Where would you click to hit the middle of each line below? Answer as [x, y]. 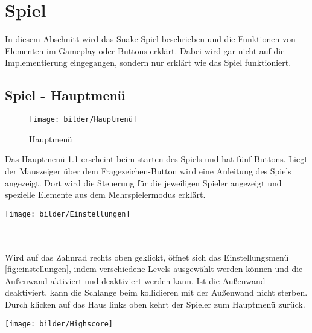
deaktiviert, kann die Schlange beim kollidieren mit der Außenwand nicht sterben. [156, 292]
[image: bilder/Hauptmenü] [83, 120]
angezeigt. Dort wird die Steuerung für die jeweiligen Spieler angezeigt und [143, 182]
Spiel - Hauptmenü [65, 95]
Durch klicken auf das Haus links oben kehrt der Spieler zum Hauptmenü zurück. [155, 304]
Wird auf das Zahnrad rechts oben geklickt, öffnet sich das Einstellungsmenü [147, 257]
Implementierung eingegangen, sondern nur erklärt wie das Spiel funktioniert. [148, 62]
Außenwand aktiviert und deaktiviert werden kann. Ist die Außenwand [135, 280]
